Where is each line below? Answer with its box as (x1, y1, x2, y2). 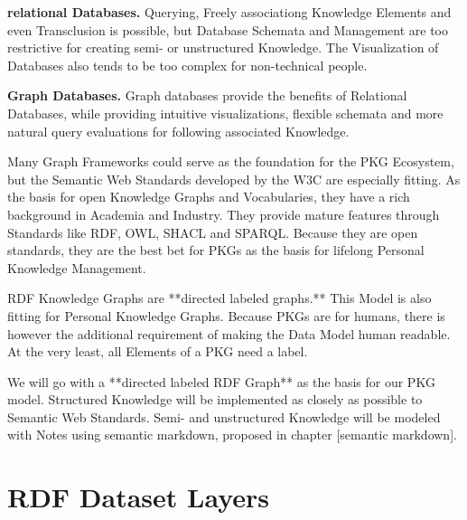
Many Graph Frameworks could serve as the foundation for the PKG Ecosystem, (7, 152, 454, 171)
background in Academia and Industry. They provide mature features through (7, 204, 440, 223)
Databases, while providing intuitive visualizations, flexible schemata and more (7, 103, 444, 122)
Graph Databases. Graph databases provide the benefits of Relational (7, 86, 407, 105)
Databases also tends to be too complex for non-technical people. (7, 55, 368, 74)
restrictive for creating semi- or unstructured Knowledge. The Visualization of (7, 38, 439, 57)
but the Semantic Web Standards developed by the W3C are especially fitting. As (7, 169, 461, 188)
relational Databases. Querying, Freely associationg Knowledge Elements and (7, 3, 452, 21)
